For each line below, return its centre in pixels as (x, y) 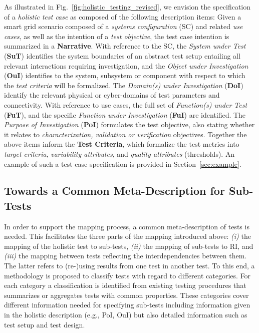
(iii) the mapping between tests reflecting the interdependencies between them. (125, 256)
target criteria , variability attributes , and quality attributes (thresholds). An (119, 153)
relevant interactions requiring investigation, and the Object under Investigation (126, 65)
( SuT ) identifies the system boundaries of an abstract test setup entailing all (122, 55)
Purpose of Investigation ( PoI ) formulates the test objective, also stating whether (129, 124)
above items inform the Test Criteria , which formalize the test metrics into (122, 144)
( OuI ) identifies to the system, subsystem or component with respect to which (125, 75)
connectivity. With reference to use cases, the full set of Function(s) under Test (126, 104)
